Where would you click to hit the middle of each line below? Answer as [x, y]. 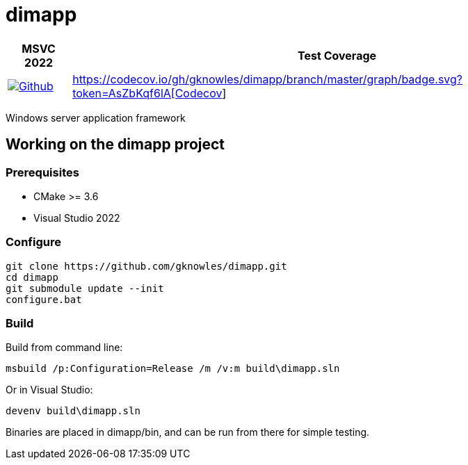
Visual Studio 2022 [77, 218]
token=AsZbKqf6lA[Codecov [147, 93]
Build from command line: [64, 348]
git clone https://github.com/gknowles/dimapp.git [146, 266]
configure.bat [44, 299]
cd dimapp [32, 277]
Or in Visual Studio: [49, 390]
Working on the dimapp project [115, 145]
